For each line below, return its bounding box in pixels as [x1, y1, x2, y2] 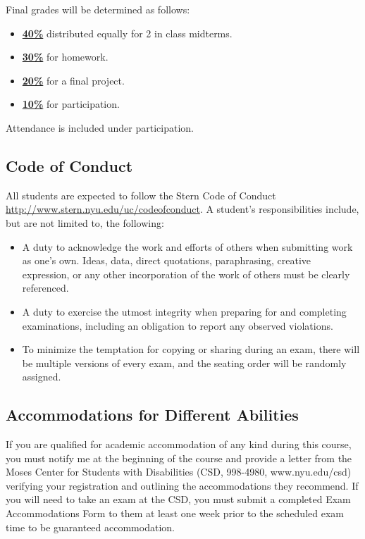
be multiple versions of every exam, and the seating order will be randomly [22, 355, 347, 370]
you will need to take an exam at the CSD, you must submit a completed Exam [6, 492, 351, 507]
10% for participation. [22, 97, 120, 111]
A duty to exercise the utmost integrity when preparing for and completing [22, 304, 347, 318]
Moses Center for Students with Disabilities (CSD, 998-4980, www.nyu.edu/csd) [6, 464, 352, 479]
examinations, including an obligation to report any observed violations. [22, 318, 333, 333]
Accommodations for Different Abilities [6, 404, 299, 426]
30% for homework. [22, 49, 109, 64]
